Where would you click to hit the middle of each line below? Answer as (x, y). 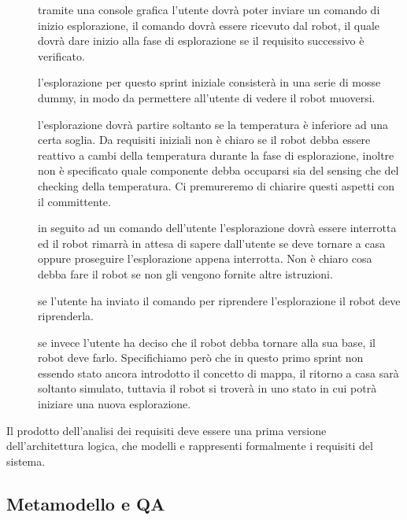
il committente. (74, 201)
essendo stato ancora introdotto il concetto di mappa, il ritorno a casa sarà (218, 372)
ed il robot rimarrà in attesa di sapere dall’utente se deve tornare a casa (212, 243)
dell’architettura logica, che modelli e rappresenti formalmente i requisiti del (190, 446)
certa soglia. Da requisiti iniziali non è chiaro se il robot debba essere (204, 140)
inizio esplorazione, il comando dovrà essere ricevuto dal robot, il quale (209, 25)
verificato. (61, 55)
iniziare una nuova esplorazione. (115, 404)
